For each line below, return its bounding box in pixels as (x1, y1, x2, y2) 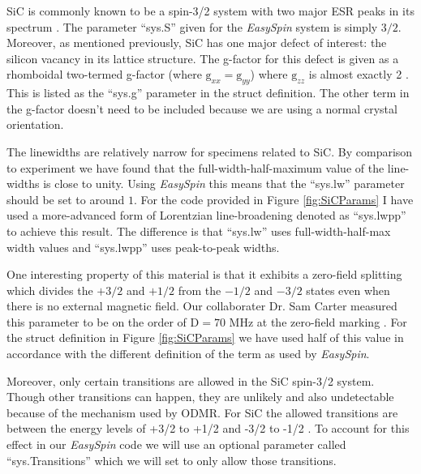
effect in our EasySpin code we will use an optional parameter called (6, 436, 346, 453)
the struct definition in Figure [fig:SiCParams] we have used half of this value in (6, 329, 404, 346)
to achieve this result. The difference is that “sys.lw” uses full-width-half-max (6, 222, 391, 239)
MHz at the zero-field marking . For (229, 313, 407, 330)
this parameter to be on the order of (6, 313, 187, 330)
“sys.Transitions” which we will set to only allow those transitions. (6, 451, 337, 468)
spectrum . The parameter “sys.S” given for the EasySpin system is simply (6, 18, 378, 35)
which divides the (6, 281, 93, 298)
